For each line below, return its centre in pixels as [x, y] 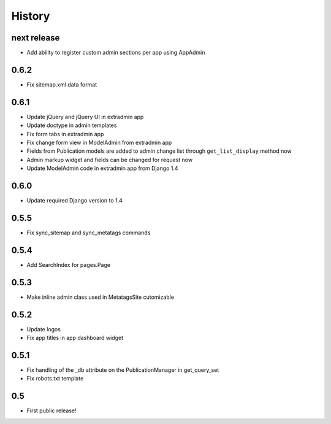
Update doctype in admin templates [72, 125]
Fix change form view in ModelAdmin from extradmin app [99, 143]
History [31, 16]
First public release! [51, 411]
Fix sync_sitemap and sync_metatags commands [89, 233]
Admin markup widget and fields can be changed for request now [110, 160]
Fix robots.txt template [55, 379]
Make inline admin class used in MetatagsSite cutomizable [101, 297]
